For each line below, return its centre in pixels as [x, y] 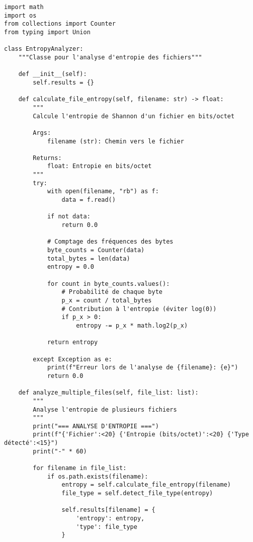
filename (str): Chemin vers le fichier [115, 141]
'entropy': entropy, [110, 519]
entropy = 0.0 [70, 267]
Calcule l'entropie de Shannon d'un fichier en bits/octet [134, 116]
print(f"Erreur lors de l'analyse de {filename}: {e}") [143, 368]
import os [20, 15]
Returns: [47, 158]
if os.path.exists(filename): [98, 476]
